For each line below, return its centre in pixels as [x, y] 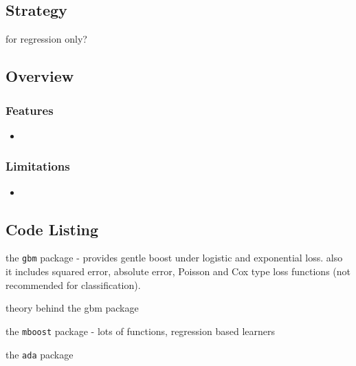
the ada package [40, 354]
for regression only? [46, 39]
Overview [40, 76]
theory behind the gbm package [72, 308]
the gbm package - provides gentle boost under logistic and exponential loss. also [174, 258]
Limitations [38, 166]
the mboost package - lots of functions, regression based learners [140, 331]
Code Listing [52, 229]
